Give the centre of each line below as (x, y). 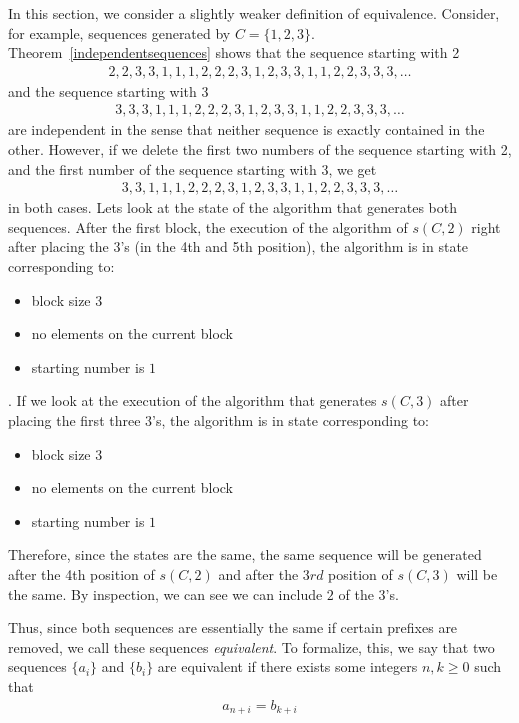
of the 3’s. (368, 593)
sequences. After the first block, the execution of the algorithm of (208, 226)
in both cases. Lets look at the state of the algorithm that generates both (233, 207)
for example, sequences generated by (119, 32)
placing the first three (74, 420)
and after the (258, 573)
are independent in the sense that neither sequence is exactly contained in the (246, 129)
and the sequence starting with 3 (108, 90)
